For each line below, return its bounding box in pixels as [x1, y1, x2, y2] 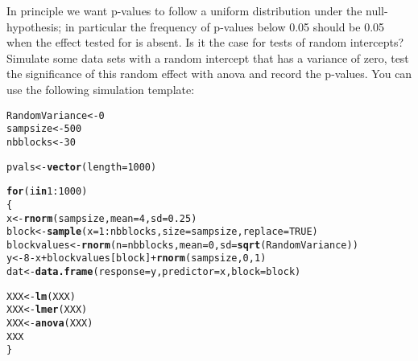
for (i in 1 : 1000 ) [6, 186, 88, 198]
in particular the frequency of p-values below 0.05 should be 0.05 [64, 18, 385, 35]
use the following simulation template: [6, 80, 195, 97]
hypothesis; [6, 18, 62, 35]
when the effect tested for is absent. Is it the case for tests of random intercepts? [6, 34, 404, 51]
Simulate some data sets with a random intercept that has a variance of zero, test [6, 49, 409, 66]
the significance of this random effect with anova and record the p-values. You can [6, 65, 412, 82]
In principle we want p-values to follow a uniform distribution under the [6, 2, 362, 18]
